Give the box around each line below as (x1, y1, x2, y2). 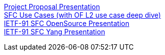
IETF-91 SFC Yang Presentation (4, 27, 105, 36)
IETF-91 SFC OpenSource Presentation (4, 19, 130, 27)
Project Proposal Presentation (4, 2, 100, 11)
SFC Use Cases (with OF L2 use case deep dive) (4, 11, 161, 19)
